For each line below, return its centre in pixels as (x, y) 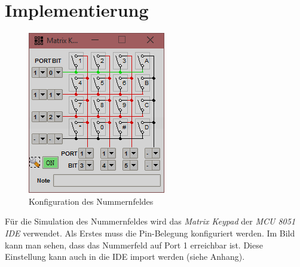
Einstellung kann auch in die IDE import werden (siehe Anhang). (125, 257)
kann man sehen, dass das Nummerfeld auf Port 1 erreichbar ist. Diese (134, 245)
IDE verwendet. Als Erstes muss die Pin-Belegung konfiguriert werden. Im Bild (150, 233)
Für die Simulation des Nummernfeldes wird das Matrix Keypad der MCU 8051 (150, 221)
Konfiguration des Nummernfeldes (91, 201)
